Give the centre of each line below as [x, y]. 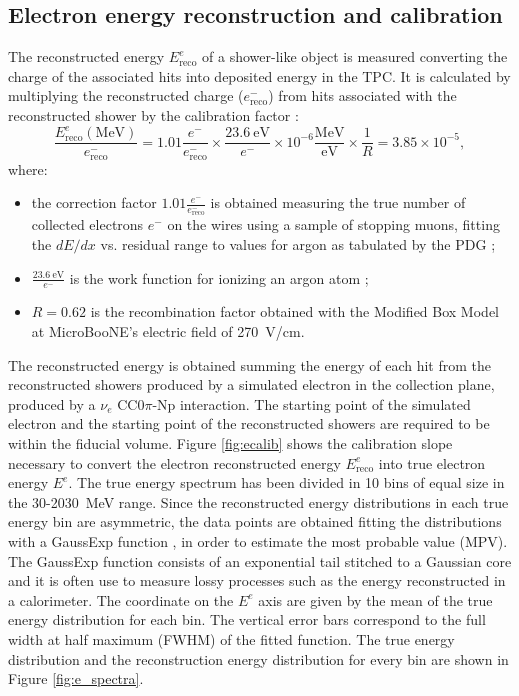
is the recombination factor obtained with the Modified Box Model [294, 311]
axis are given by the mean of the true [375, 599]
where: [28, 168]
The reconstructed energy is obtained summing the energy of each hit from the [250, 364]
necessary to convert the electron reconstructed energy [174, 462]
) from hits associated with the [362, 95]
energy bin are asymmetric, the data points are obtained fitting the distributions [255, 521]
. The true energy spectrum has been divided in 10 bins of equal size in [286, 482]
